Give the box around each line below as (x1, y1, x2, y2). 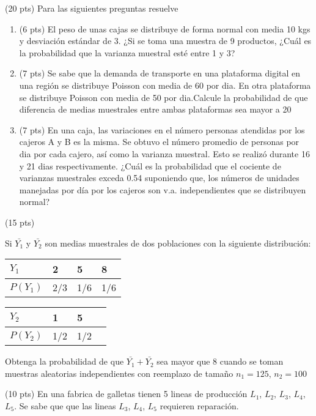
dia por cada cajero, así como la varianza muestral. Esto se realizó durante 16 (19, 147, 310, 160)
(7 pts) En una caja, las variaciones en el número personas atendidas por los (19, 123, 305, 136)
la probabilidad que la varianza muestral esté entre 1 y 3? (19, 46, 235, 59)
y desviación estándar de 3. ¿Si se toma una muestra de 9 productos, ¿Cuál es (19, 34, 312, 47)
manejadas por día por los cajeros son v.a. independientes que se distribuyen (19, 183, 306, 196)
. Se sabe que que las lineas (14, 399, 116, 412)
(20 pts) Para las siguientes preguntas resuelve (5, 2, 178, 14)
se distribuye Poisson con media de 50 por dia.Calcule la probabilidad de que (19, 91, 308, 103)
